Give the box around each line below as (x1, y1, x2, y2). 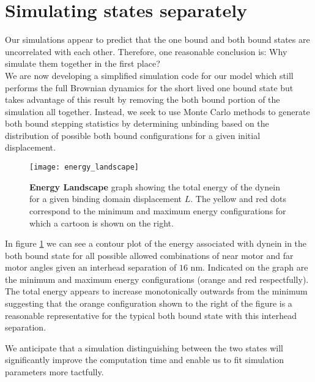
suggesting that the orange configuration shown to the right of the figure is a (5, 297, 292, 310)
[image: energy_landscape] (29, 163, 139, 172)
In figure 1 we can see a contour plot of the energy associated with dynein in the (5, 237, 307, 250)
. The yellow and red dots (190, 192, 287, 205)
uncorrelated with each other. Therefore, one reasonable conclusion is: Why (5, 45, 287, 58)
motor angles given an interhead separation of (5, 261, 177, 274)
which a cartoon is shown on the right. (29, 216, 174, 229)
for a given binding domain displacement (29, 192, 182, 205)
